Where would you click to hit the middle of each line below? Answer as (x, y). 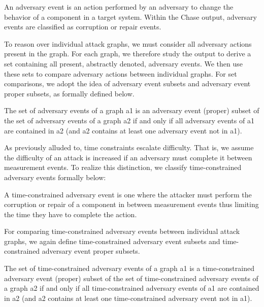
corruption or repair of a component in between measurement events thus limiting (131, 204)
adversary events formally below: (55, 177)
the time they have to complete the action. (71, 214)
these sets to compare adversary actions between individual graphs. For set (121, 73)
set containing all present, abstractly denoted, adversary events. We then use (123, 63)
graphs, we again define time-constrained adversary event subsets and (112, 241)
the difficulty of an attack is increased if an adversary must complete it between (128, 157)
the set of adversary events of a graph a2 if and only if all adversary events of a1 (129, 120)
